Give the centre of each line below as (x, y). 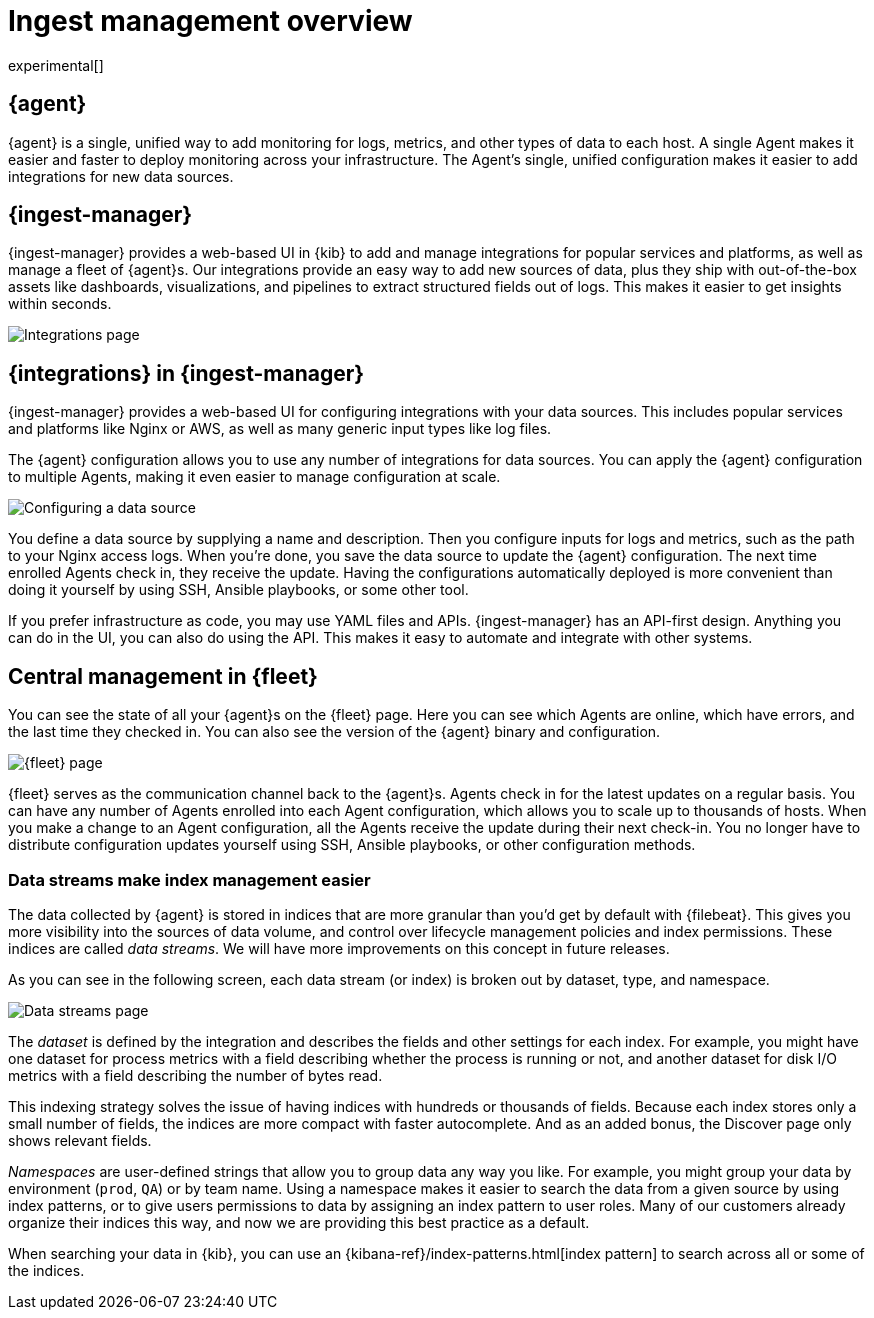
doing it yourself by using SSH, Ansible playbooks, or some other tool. (238, 590)
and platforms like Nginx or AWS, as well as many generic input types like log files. (280, 429)
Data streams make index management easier (189, 879)
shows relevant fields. (80, 1140)
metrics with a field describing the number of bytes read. (195, 1075)
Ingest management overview (210, 21)
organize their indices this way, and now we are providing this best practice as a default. (299, 1222)
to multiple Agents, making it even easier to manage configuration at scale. (254, 477)
